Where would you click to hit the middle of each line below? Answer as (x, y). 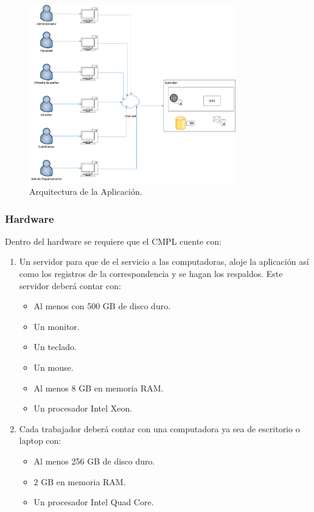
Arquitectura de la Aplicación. (86, 191)
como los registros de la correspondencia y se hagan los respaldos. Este (151, 274)
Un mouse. (54, 367)
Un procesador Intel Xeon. (83, 408)
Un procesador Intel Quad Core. (94, 502)
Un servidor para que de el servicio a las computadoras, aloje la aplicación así (164, 261)
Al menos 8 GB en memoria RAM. (99, 388)
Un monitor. (57, 326)
